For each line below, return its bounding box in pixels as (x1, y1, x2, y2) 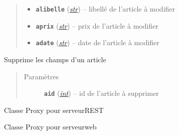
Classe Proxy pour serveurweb (4, 121, 97, 132)
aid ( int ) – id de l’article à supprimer (44, 88, 159, 98)
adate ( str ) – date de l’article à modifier (36, 37, 159, 48)
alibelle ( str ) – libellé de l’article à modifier (36, 4, 175, 14)
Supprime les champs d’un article (4, 54, 106, 64)
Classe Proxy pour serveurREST (4, 104, 104, 115)
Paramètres (24, 71, 59, 81)
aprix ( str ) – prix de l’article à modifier (36, 20, 158, 31)
